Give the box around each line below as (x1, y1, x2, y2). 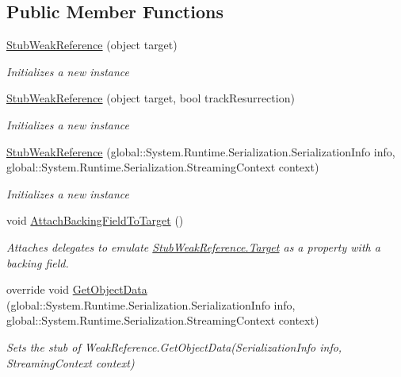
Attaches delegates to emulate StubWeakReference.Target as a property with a (6, 238, 380, 255)
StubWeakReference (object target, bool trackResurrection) (6, 90, 295, 106)
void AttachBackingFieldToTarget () (6, 212, 184, 229)
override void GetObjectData (6, 281, 147, 298)
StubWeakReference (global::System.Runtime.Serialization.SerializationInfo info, (6, 143, 395, 160)
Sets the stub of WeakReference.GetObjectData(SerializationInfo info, (6, 338, 342, 355)
